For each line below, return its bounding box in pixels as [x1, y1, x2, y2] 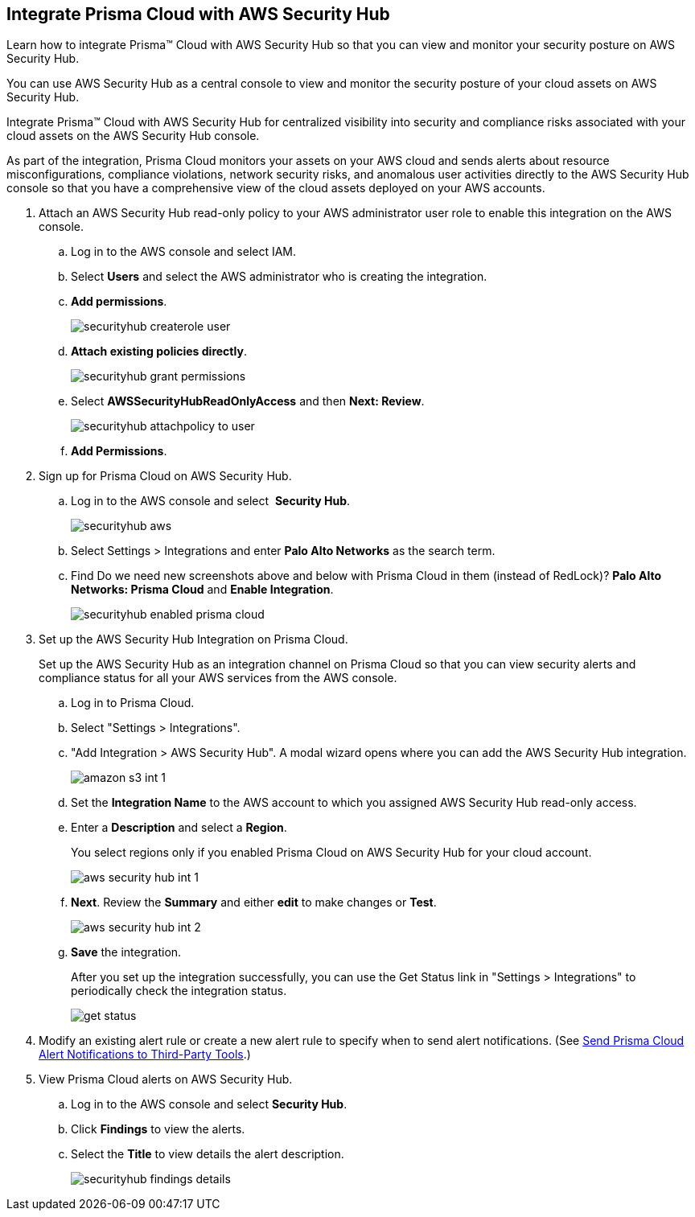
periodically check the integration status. [71, 984, 287, 998]
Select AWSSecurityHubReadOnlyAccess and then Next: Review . [71, 394, 425, 409]
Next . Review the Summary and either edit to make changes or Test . [71, 895, 437, 910]
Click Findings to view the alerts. [71, 1122, 245, 1137]
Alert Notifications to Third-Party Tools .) [39, 1047, 251, 1062]
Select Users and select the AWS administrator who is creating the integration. [71, 269, 487, 284]
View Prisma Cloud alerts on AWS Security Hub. [39, 1072, 293, 1087]
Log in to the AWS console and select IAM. [71, 245, 297, 259]
